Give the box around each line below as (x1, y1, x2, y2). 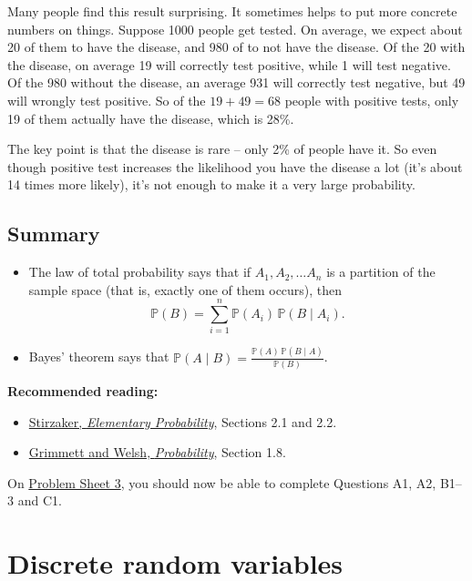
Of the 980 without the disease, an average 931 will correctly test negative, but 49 (7, 73, 466, 92)
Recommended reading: (7, 382, 159, 401)
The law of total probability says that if (28, 262, 251, 281)
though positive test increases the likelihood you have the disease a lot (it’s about (7, 157, 463, 176)
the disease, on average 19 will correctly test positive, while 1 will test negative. (7, 55, 451, 74)
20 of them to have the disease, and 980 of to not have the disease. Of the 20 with (7, 37, 466, 56)
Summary (7, 219, 100, 248)
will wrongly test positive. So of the (7, 90, 206, 109)
